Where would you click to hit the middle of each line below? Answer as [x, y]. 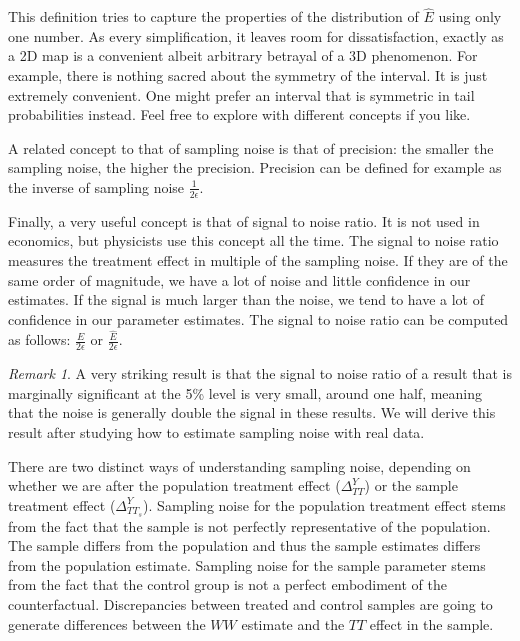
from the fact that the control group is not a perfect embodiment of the [227, 584]
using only [470, 16]
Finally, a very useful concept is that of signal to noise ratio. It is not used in [244, 220]
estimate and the [293, 623]
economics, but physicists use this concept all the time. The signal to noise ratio [253, 240]
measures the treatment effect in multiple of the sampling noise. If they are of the [258, 259]
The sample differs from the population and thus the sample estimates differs [244, 545]
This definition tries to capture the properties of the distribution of [213, 16]
